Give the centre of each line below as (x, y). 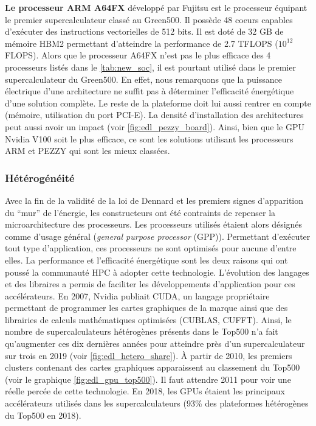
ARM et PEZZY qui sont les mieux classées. (88, 151)
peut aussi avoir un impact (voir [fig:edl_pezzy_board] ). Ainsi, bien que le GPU (155, 126)
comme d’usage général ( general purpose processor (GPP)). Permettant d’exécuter (158, 236)
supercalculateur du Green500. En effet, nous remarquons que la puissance (143, 79)
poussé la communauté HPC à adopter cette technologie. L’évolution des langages (157, 272)
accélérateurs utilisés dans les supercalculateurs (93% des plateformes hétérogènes (157, 403)
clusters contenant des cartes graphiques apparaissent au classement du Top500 (153, 367)
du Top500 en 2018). (43, 415)
